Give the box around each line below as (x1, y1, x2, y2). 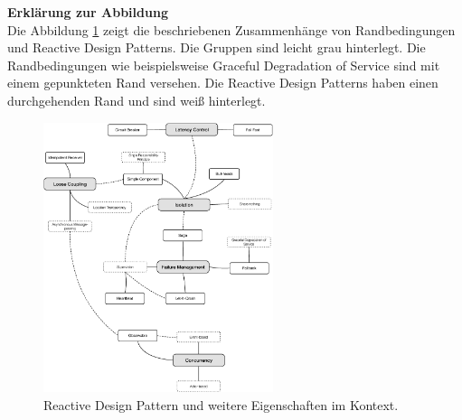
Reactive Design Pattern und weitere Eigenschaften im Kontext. (43, 395, 399, 414)
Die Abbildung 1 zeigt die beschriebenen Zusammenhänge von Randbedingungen (7, 20, 456, 39)
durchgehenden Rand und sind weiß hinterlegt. (7, 90, 266, 109)
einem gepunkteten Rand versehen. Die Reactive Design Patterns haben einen (7, 73, 438, 92)
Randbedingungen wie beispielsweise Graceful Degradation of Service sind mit (7, 55, 440, 74)
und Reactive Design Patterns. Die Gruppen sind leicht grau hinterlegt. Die (7, 38, 426, 57)
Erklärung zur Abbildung (7, 3, 168, 21)
